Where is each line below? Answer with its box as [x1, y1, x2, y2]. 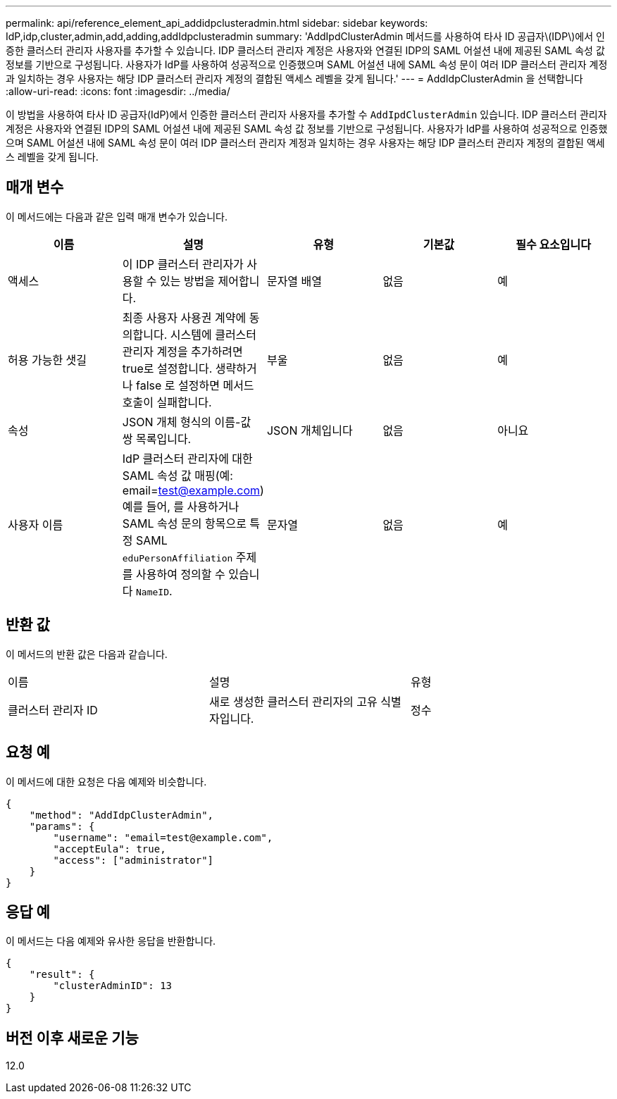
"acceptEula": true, [53, 843, 166, 855]
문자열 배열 [266, 273, 323, 288]
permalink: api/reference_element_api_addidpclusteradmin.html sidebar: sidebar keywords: [6, 17, 428, 29]
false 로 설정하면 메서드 [136, 378, 254, 392]
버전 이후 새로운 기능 [6, 1029, 139, 1047]
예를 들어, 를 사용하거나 [122, 499, 239, 514]
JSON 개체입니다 [266, 423, 353, 437]
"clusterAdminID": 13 [53, 980, 173, 992]
